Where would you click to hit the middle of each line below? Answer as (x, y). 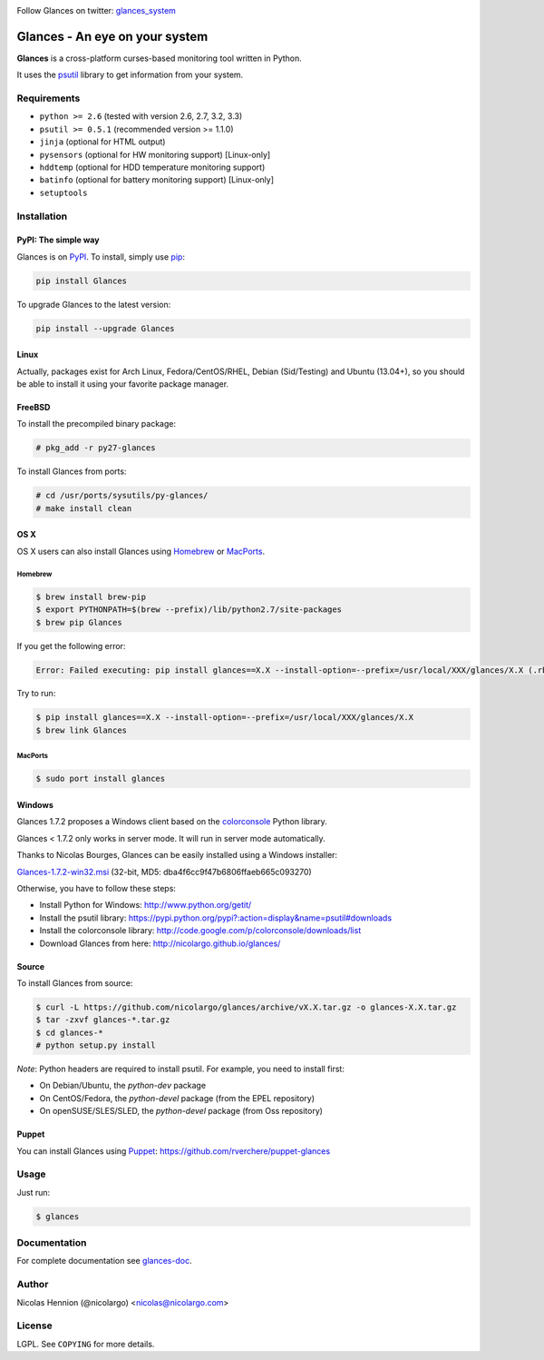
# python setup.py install (96, 1045)
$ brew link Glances (81, 730)
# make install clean (84, 508)
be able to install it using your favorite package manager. (123, 384)
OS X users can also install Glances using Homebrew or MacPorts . (141, 551)
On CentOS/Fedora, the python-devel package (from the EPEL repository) (177, 1098)
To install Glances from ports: (72, 471)
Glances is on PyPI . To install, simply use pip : (101, 256)
